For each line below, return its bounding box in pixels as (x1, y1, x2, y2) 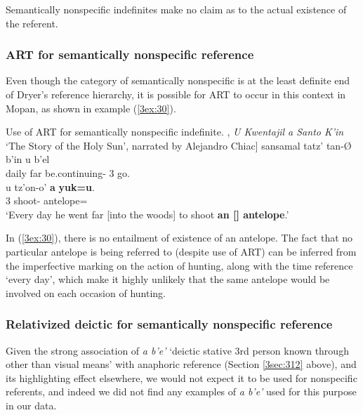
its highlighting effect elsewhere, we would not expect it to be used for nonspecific (6, 370, 357, 385)
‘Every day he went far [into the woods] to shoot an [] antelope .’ (6, 206, 289, 221)
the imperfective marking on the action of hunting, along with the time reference (6, 258, 353, 272)
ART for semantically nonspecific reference (6, 46, 254, 63)
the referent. (6, 15, 58, 30)
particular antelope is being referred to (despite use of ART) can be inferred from (6, 244, 357, 258)
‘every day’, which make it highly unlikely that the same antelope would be (6, 272, 330, 286)
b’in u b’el (6, 152, 50, 166)
